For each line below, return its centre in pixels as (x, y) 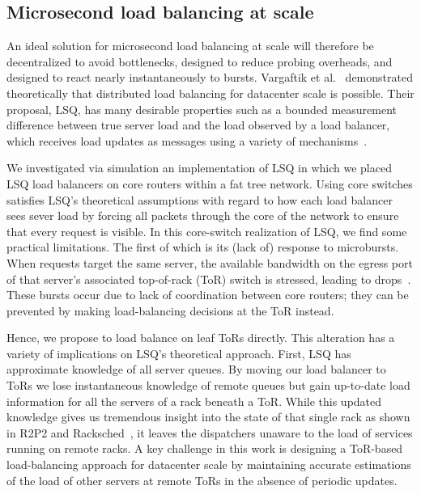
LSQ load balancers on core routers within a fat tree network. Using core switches (210, 183)
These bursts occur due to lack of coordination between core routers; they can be (208, 295)
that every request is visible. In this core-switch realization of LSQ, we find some (207, 231)
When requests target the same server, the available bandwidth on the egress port (210, 262)
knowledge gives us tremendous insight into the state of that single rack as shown (208, 417)
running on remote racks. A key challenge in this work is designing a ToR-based (205, 448)
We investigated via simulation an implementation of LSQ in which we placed (199, 168)
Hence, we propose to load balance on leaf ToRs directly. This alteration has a (201, 338)
